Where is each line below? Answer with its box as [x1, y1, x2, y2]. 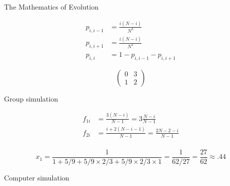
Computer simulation [4, 172, 69, 182]
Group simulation [4, 93, 58, 104]
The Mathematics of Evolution [4, 2, 99, 12]
